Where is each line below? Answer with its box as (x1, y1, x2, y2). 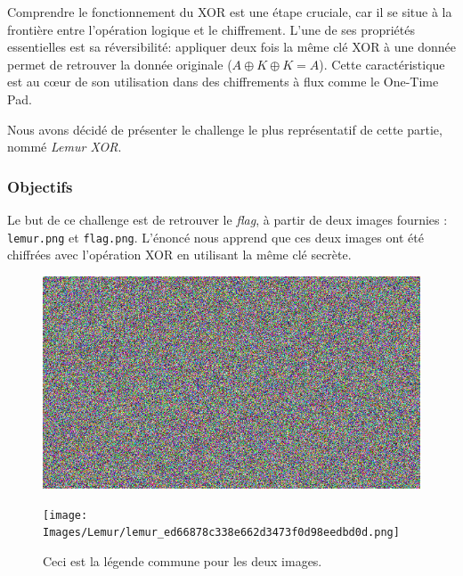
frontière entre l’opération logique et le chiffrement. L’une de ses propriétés (7, 20, 416, 38)
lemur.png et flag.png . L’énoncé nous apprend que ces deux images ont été (7, 227, 424, 246)
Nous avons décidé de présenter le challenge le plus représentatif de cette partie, (7, 119, 443, 138)
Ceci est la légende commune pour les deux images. (43, 551, 322, 570)
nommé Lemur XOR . (7, 137, 122, 156)
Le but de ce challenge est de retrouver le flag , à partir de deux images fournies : (7, 210, 448, 228)
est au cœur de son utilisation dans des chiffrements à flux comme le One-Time (7, 72, 439, 91)
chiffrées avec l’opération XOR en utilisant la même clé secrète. (7, 245, 352, 264)
